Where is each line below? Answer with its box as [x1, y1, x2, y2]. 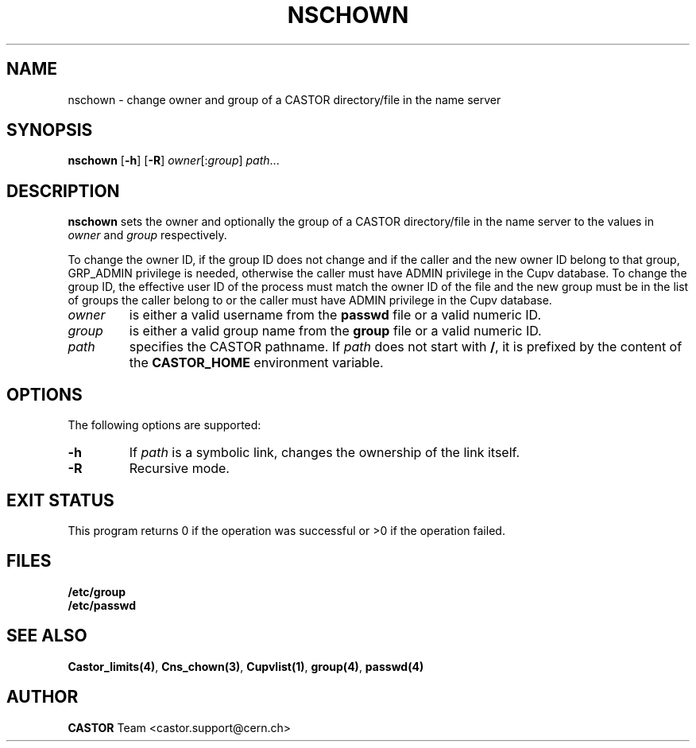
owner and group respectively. [68, 228, 227, 242]
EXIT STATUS [6, 490, 114, 510]
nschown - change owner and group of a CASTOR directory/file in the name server [68, 92, 501, 107]
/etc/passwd [68, 598, 137, 612]
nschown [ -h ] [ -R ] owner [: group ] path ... [68, 153, 280, 168]
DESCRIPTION [6, 180, 120, 201]
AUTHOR [6, 687, 79, 707]
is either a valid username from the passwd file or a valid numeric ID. [129, 307, 542, 324]
